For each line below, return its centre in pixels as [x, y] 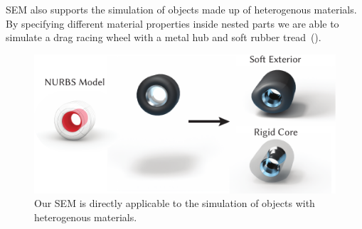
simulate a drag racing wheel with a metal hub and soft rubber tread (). [164, 37]
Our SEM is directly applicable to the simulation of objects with [175, 203]
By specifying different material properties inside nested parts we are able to [172, 23]
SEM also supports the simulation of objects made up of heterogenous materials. [181, 9]
